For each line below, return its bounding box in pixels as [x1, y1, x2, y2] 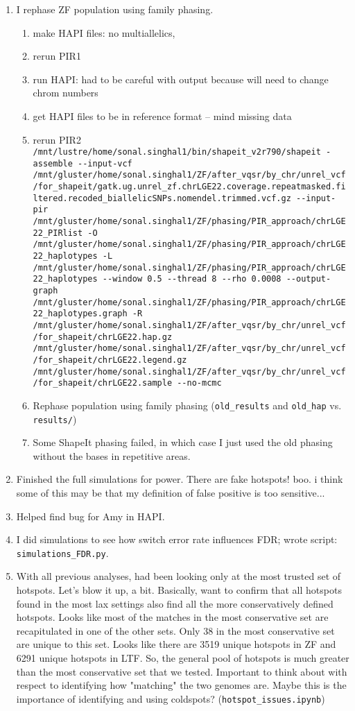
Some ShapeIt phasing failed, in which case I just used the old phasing [33, 435, 333, 449]
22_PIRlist [33, 228, 83, 238]
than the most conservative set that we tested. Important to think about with [16, 664, 347, 678]
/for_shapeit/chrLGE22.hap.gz [33, 332, 173, 342]
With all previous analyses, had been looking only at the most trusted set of [16, 569, 341, 583]
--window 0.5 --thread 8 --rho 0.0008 [102, 274, 282, 284]
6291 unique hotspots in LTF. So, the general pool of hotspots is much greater [16, 651, 349, 665]
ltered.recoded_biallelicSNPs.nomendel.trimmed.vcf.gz [33, 193, 291, 203]
